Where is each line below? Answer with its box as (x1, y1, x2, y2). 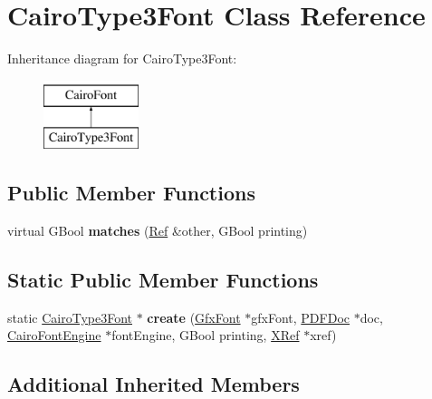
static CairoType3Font (7, 307, 132, 326)
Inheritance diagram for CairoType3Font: (7, 49, 237, 68)
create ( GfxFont (147, 307, 241, 326)
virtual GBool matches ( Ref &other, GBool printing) (7, 221, 308, 240)
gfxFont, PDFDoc (251, 307, 350, 326)
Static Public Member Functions (7, 266, 319, 294)
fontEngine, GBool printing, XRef (111, 326, 300, 345)
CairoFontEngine (7, 326, 101, 345)
